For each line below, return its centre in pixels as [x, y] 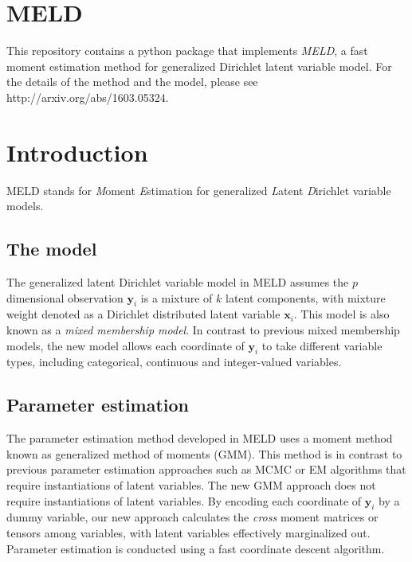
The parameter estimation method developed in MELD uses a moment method [200, 438]
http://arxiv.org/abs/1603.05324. [88, 97]
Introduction [77, 152]
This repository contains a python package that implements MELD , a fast [187, 51]
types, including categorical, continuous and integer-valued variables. [174, 362]
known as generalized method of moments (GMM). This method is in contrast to [204, 453]
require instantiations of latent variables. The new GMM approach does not [191, 484]
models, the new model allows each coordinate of [126, 345]
